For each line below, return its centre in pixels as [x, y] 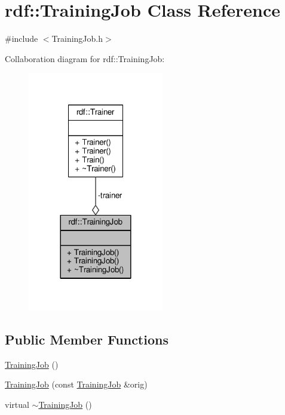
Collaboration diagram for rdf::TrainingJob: [85, 58]
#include [22, 39]
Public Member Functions [87, 339]
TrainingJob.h [77, 39]
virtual [17, 404]
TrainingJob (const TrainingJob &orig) [76, 384]
